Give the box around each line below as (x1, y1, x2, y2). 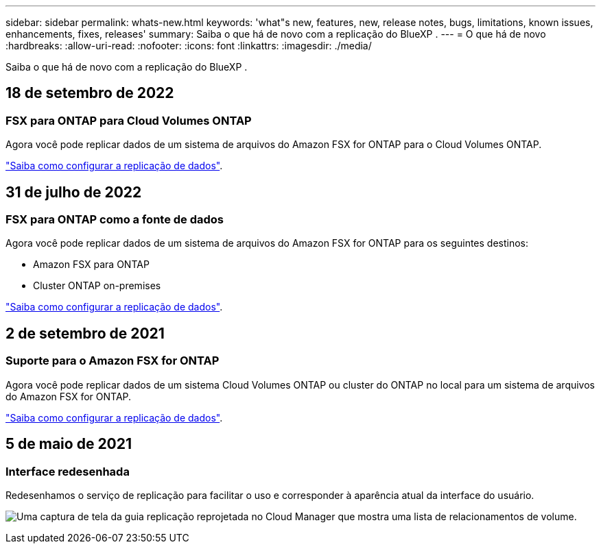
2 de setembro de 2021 (5, 324, 165, 342)
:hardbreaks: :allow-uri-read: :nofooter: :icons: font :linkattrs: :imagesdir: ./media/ (5, 40, 372, 51)
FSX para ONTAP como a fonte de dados (5, 212, 224, 227)
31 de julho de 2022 (5, 183, 142, 201)
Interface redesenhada (5, 464, 130, 478)
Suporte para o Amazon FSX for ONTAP (5, 354, 220, 368)
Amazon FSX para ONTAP (33, 258, 150, 271)
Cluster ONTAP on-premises (33, 280, 161, 292)
